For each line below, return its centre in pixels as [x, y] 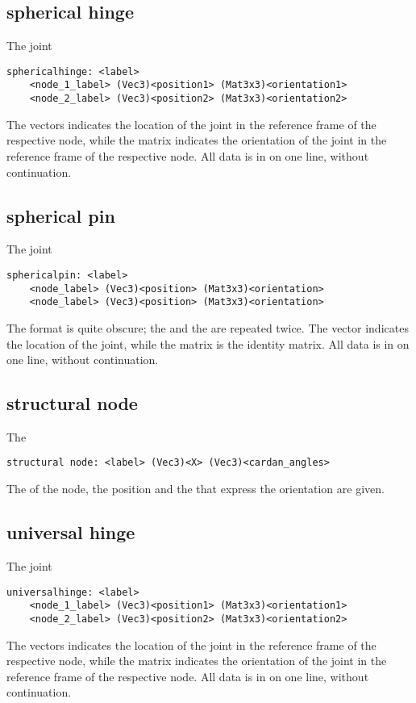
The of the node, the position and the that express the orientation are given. [196, 489]
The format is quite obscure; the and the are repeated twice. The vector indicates [208, 327]
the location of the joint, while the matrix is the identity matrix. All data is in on [208, 343]
